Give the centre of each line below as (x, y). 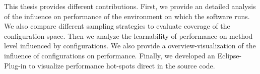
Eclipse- (230, 55)
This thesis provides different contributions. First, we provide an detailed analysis (130, 6)
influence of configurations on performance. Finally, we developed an (110, 55)
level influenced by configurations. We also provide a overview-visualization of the (130, 46)
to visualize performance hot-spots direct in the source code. (122, 65)
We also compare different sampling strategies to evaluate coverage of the (117, 26)
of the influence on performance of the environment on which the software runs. (127, 16)
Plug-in (15, 65)
